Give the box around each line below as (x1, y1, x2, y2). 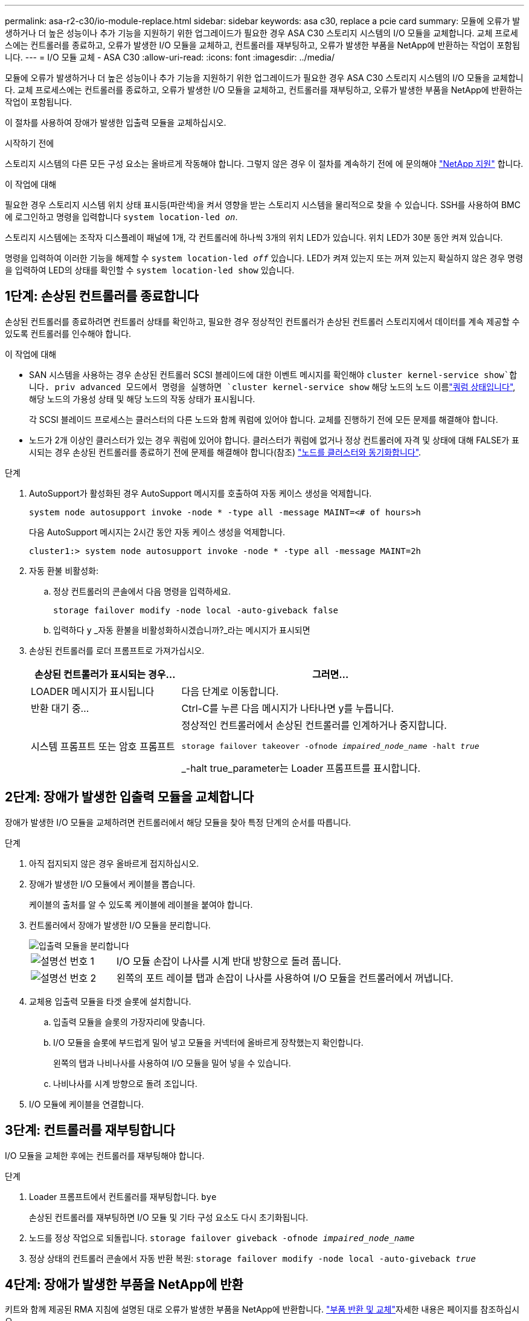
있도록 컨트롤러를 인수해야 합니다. (5, 328, 132, 339)
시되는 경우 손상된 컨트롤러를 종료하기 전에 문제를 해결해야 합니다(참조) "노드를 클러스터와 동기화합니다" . (29, 446, 422, 457)
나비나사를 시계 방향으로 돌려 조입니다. (53, 1078, 197, 1089)
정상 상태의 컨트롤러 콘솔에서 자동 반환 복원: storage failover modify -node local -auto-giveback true (29, 1253, 476, 1264)
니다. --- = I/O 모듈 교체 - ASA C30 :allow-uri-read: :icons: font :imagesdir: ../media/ (5, 52, 335, 62)
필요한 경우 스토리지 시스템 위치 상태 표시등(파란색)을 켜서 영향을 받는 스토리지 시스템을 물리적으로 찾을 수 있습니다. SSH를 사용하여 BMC (5, 200, 521, 210)
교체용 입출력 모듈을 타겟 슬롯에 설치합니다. (29, 996, 191, 1006)
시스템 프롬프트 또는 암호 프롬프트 (31, 740, 175, 753)
